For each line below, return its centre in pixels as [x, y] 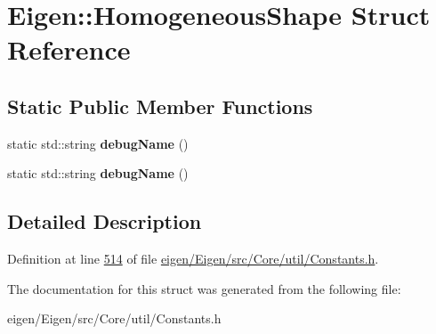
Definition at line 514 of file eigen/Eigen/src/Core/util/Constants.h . [193, 259]
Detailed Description [105, 221]
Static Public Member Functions [160, 106]
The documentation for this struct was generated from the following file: [204, 288]
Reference [69, 49]
